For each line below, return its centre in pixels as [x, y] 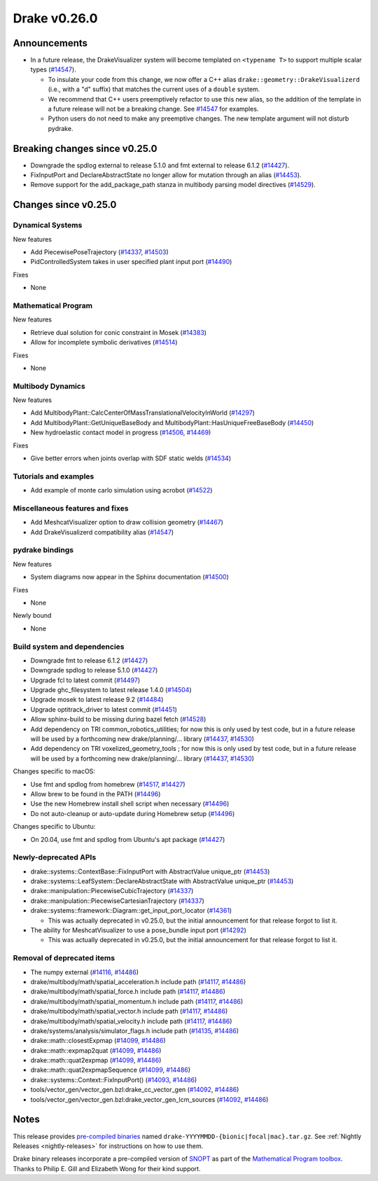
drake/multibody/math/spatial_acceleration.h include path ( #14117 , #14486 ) [138, 981]
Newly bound [32, 616]
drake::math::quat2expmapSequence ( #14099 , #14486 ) [111, 1070]
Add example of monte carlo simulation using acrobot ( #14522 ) [121, 490]
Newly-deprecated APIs [55, 857]
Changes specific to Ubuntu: [54, 827]
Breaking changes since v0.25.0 [85, 148]
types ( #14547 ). [53, 69]
